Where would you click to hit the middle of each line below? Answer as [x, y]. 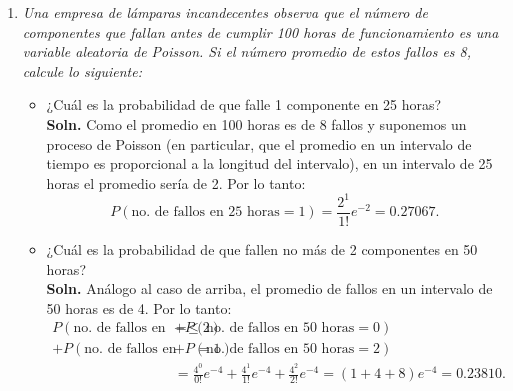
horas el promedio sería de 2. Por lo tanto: [176, 182]
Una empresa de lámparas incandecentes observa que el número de [225, 12]
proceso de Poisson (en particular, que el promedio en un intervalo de [259, 143]
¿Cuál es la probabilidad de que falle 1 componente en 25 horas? [244, 104]
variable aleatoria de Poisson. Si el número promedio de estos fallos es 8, [247, 51]
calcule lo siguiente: [82, 70]
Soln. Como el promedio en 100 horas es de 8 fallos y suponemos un [256, 123]
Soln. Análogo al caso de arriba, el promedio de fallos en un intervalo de [269, 288]
